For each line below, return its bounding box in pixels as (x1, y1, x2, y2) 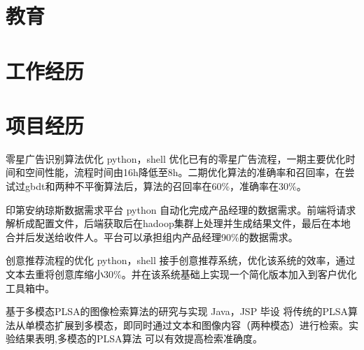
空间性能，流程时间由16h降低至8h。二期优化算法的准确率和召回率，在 (24, 165, 345, 180)
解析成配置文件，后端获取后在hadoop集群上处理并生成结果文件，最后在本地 (6, 216, 351, 231)
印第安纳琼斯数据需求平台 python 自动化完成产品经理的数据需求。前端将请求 (6, 202, 356, 217)
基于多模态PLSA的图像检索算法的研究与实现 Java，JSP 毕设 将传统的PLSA (6, 304, 349, 319)
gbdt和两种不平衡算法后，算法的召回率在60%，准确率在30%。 (24, 179, 307, 194)
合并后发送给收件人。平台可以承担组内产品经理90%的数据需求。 (6, 229, 298, 244)
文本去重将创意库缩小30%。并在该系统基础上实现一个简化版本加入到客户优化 (6, 267, 357, 282)
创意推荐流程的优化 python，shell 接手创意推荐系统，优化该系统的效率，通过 (6, 253, 356, 268)
